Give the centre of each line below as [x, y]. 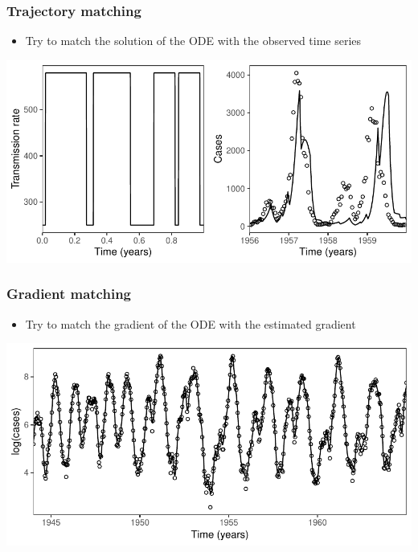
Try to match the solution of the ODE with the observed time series [193, 41]
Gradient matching [69, 294]
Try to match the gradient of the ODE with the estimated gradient [191, 323]
